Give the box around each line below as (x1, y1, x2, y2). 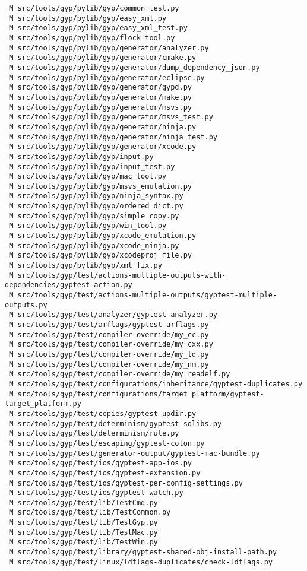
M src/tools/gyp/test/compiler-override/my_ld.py (9, 350, 209, 359)
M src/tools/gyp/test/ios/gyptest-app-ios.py (9, 459, 192, 468)
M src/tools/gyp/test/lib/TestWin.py (9, 538, 158, 547)
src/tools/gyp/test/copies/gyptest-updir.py (17, 409, 197, 418)
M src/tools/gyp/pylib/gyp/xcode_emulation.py (9, 231, 197, 240)
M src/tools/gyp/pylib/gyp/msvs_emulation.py (9, 182, 192, 191)
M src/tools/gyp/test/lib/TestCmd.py (9, 498, 158, 507)
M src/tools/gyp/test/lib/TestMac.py (9, 528, 158, 537)
